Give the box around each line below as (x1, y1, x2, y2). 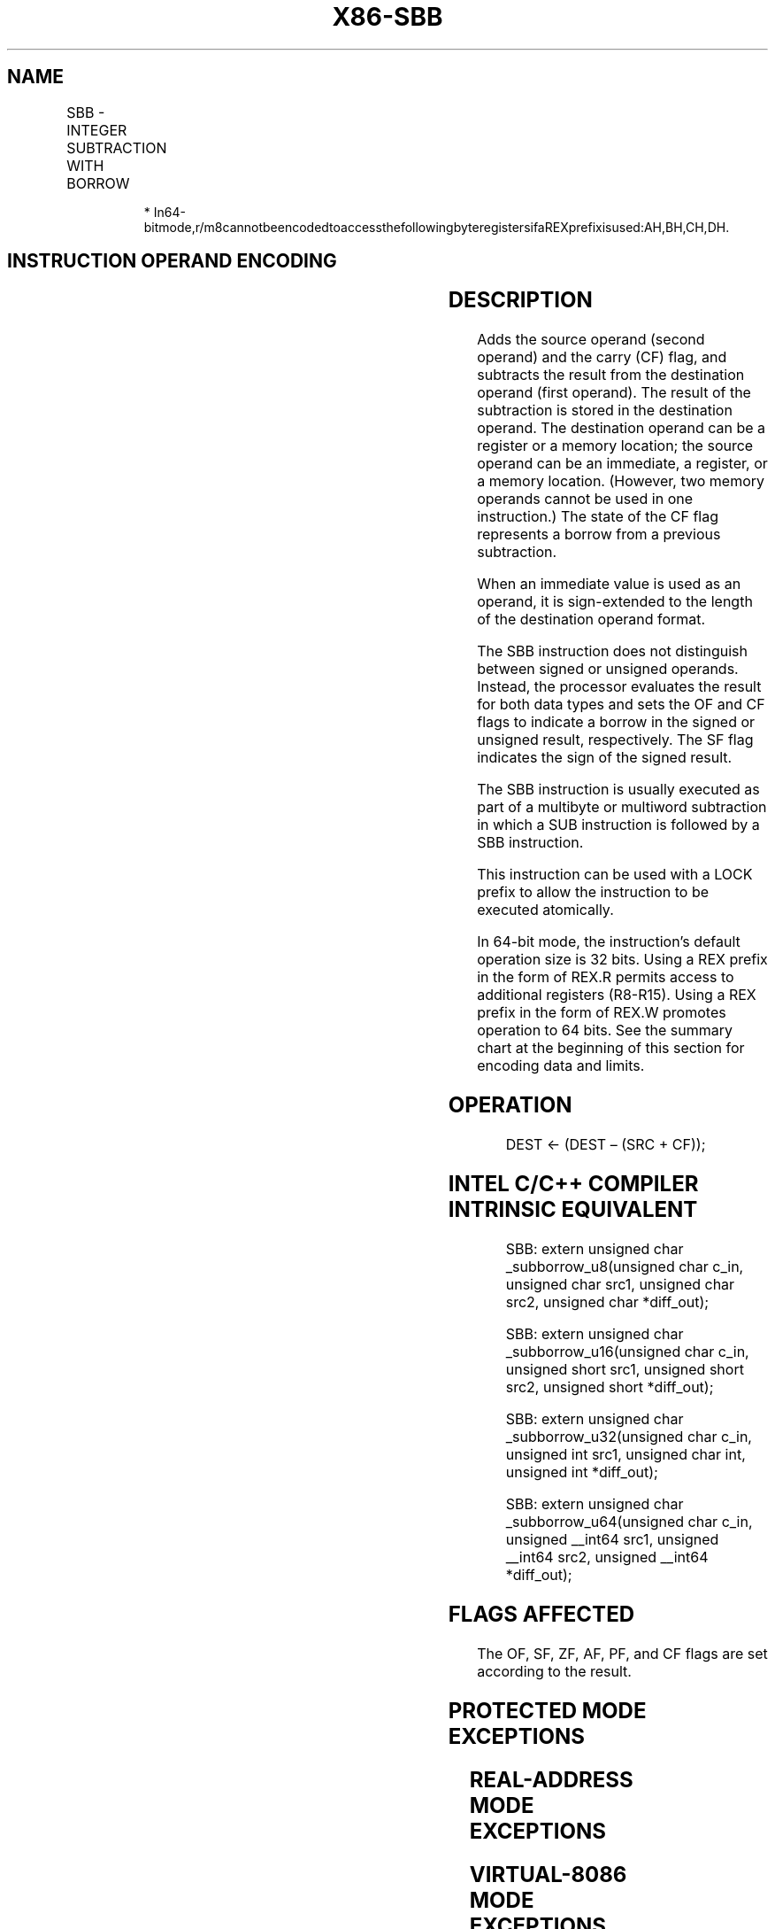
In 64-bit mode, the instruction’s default (477, 933, 740, 951)
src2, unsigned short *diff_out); (505, 1377, 714, 1396)
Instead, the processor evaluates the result (477, 678, 762, 696)
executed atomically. (477, 901, 614, 919)
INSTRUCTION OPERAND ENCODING (7, 250, 337, 273)
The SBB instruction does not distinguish (477, 642, 748, 661)
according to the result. (477, 1662, 632, 1680)
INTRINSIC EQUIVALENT (448, 1197, 698, 1223)
